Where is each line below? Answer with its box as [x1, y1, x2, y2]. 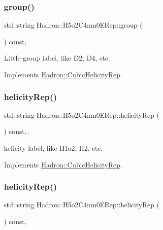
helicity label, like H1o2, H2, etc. [4, 143, 103, 153]
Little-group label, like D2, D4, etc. [4, 53, 110, 63]
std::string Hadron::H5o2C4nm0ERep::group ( [4, 20, 143, 30]
